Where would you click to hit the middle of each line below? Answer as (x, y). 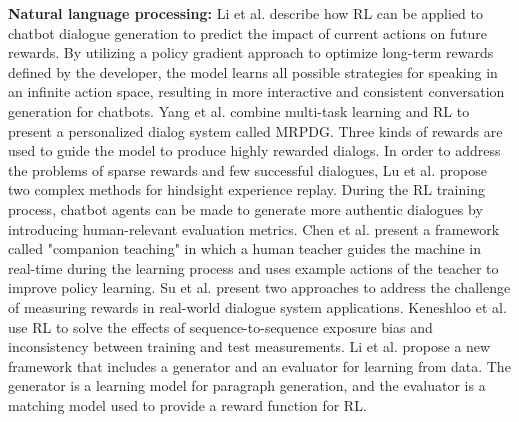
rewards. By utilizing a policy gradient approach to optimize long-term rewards (251, 52)
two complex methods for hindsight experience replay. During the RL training (246, 189)
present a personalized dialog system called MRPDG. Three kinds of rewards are (255, 130)
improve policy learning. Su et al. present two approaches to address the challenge (259, 287)
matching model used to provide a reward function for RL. (187, 404)
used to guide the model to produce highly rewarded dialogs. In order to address (254, 150)
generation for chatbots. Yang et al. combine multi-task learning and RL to (239, 110)
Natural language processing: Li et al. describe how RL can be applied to (246, 13)
